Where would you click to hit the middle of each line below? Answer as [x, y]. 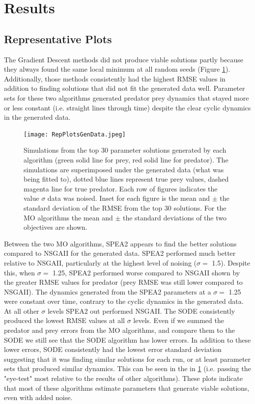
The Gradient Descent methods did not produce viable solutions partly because [124, 59]
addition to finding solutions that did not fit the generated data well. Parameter [125, 88]
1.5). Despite [231, 262]
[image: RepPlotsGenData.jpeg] [75, 134]
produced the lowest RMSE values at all [64, 320]
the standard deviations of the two [174, 217]
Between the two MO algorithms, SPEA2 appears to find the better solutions [120, 243]
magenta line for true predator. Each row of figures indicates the [121, 188]
